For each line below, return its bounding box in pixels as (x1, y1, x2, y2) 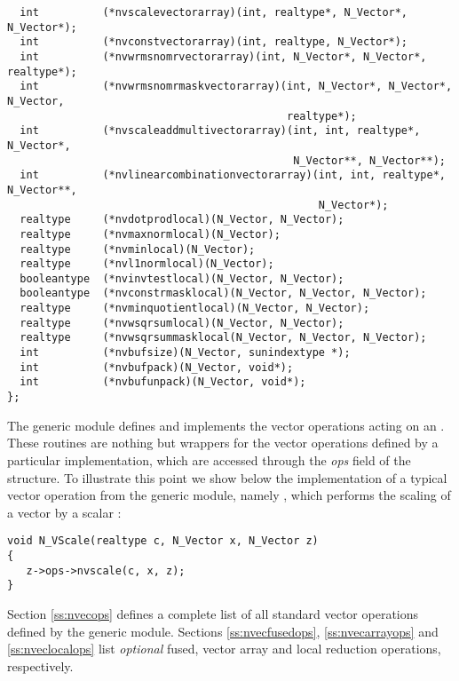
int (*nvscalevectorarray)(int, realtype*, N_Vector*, (20, 6, 408, 19)
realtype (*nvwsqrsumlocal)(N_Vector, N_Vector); (20, 316, 344, 329)
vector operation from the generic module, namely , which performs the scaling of (7, 486, 451, 504)
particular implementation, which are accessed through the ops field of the (7, 450, 411, 469)
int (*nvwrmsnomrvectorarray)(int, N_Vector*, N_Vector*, (20, 50, 427, 63)
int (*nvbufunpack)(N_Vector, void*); (20, 376, 306, 389)
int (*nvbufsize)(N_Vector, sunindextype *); (20, 346, 351, 360)
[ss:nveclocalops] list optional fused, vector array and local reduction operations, (7, 639, 441, 658)
